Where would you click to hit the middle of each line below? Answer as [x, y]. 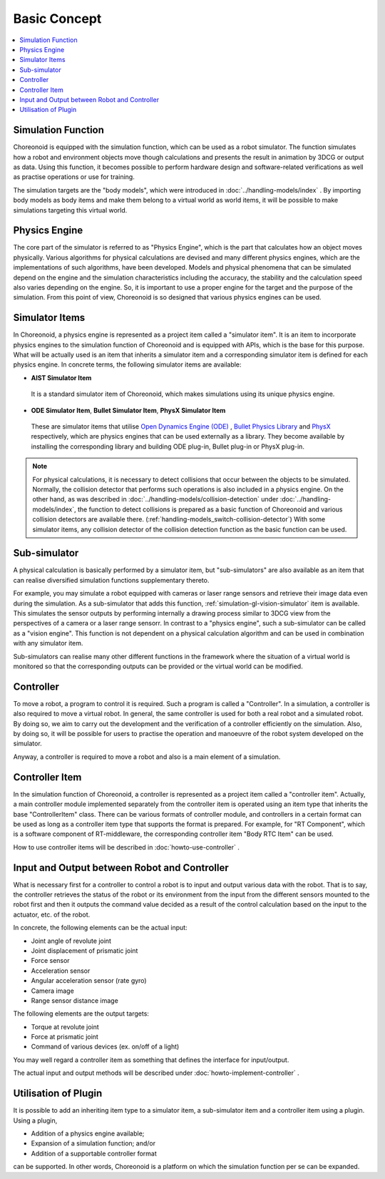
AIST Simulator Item [61, 377]
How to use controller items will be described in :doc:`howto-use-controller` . [127, 847]
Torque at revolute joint [65, 1026]
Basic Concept [57, 19]
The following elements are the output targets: [81, 1014]
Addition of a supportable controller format [94, 1153]
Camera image [52, 991]
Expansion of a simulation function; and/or [93, 1143]
